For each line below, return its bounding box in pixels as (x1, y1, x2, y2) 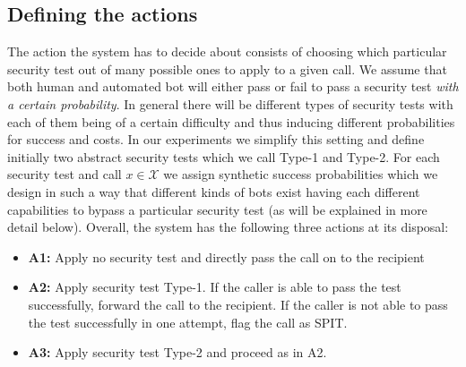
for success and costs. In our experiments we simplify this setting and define (7, 130, 425, 149)
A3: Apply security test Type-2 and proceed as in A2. (28, 343, 327, 362)
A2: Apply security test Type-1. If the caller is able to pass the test (28, 277, 401, 296)
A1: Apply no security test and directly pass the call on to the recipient (28, 247, 425, 266)
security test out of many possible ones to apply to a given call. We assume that (7, 59, 447, 78)
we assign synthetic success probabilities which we (163, 165, 438, 183)
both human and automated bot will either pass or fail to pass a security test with (7, 77, 459, 96)
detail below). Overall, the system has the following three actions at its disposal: (7, 218, 449, 236)
